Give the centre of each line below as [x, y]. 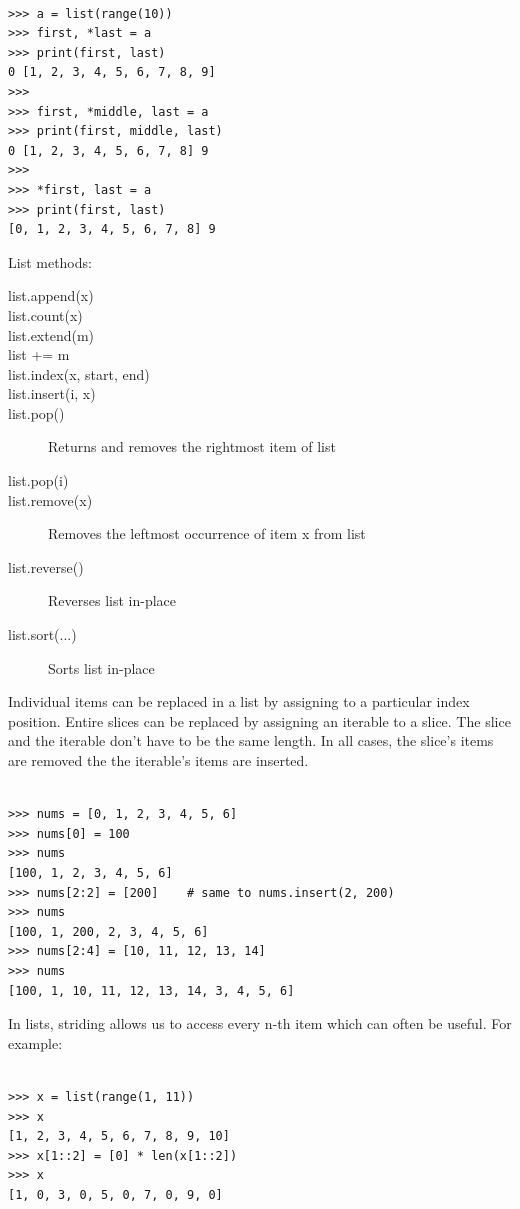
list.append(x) [51, 295]
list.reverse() [46, 566]
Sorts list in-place [101, 667]
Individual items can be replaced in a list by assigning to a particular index [239, 701]
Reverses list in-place [112, 600]
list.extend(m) [51, 334]
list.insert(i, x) [52, 393]
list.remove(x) [50, 499]
